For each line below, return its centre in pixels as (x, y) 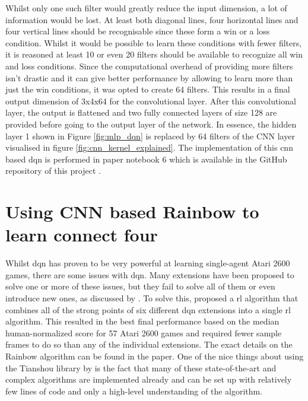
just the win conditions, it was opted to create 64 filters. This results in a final (148, 89)
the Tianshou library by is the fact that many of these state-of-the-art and (141, 367)
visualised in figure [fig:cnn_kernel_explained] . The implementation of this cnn (149, 147)
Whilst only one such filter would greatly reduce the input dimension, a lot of (146, 8)
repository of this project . (53, 171)
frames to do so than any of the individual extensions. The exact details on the (149, 344)
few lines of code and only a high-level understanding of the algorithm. (134, 391)
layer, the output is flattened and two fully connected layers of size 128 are (141, 112)
